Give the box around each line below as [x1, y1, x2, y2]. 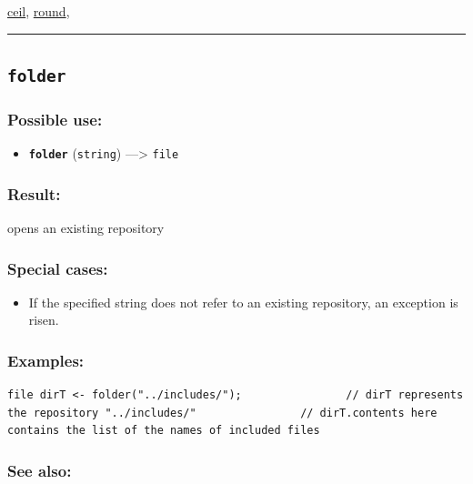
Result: [7, 182, 61, 205]
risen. [28, 310, 59, 329]
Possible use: [7, 107, 103, 130]
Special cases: [7, 257, 108, 279]
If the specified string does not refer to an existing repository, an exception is [28, 292, 458, 311]
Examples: [7, 348, 85, 371]
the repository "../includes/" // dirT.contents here [7, 406, 438, 419]
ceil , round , [7, 2, 70, 20]
